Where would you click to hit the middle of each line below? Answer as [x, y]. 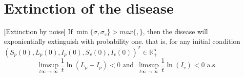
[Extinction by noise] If [38, 31]
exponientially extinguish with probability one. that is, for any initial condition [122, 41]
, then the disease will [175, 31]
